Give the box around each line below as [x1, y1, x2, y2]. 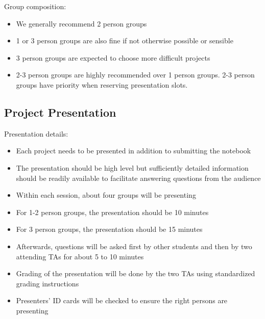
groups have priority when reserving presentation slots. [16, 79, 188, 90]
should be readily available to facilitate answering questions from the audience [16, 172, 261, 183]
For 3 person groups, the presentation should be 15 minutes [16, 224, 203, 234]
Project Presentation [4, 104, 116, 120]
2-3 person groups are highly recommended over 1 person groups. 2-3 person [16, 69, 255, 80]
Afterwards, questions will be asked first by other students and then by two [16, 241, 252, 251]
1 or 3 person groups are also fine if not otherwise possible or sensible [16, 35, 233, 46]
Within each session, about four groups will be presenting [16, 190, 196, 200]
